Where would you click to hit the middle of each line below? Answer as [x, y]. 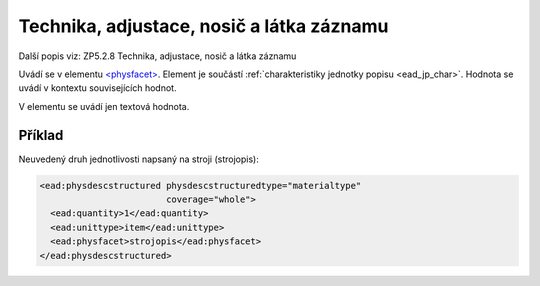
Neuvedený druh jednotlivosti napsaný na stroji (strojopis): [138, 159]
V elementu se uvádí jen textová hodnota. [104, 106]
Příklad [41, 135]
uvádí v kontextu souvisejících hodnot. [97, 88]
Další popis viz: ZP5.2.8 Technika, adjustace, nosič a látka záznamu [157, 56]
